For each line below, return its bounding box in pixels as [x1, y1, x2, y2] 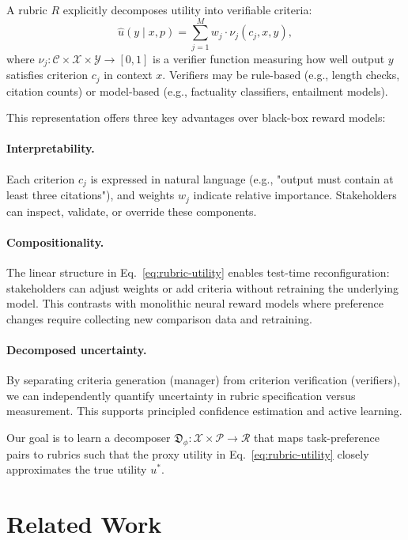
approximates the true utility [6, 461, 147, 478]
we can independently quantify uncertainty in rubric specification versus [6, 387, 356, 403]
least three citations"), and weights [6, 187, 175, 203]
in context [104, 66, 153, 83]
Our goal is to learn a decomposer [6, 429, 171, 445]
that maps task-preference [253, 429, 380, 445]
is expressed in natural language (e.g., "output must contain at [90, 170, 394, 187]
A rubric [6, 2, 47, 17]
